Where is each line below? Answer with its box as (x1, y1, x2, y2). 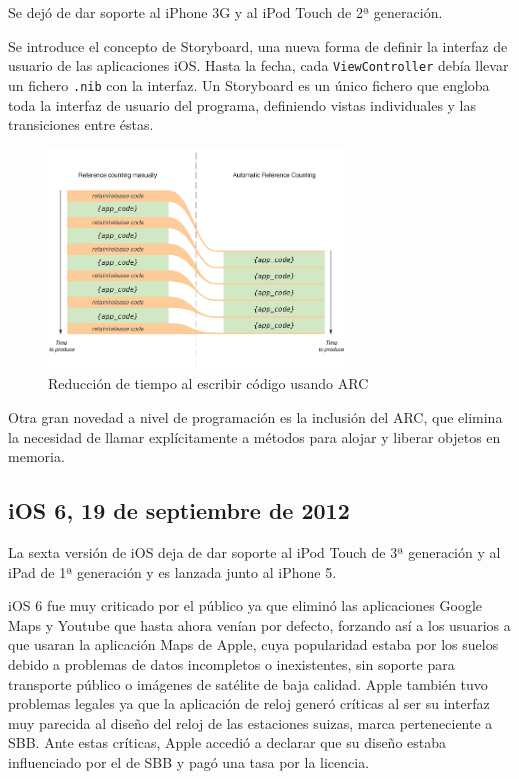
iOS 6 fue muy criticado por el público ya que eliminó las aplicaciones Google (8, 595, 482, 616)
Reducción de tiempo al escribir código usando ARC (48, 373, 369, 394)
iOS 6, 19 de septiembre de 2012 (8, 495, 350, 526)
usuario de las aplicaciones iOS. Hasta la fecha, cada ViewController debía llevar (8, 55, 509, 76)
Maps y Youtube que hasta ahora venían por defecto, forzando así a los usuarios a (8, 614, 511, 635)
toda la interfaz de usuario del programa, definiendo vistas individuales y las (8, 94, 477, 115)
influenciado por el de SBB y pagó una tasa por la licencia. (8, 751, 370, 772)
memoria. (8, 446, 65, 467)
